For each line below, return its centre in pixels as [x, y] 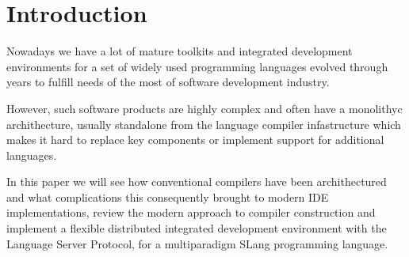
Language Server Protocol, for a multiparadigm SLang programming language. [197, 243]
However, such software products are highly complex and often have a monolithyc [204, 108]
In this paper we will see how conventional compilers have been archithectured [197, 181]
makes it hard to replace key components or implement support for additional [195, 140]
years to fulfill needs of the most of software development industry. [168, 82]
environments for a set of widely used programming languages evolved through [197, 66]
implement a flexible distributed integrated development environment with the [197, 228]
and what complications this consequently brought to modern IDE [168, 197]
